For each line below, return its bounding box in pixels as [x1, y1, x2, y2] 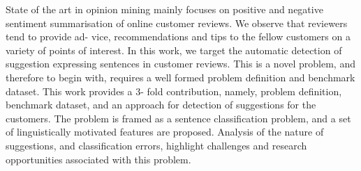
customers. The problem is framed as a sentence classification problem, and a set [6, 111, 351, 125]
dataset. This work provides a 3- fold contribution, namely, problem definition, [6, 83, 342, 98]
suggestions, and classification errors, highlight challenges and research [6, 138, 307, 152]
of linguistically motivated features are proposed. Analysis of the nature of [6, 124, 324, 139]
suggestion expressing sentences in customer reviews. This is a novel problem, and [6, 56, 355, 71]
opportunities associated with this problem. [6, 152, 191, 166]
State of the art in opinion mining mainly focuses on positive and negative [6, 2, 323, 16]
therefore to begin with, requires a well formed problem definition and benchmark [6, 70, 355, 84]
